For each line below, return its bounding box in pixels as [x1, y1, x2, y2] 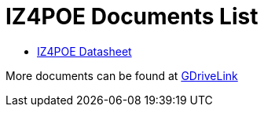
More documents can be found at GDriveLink [5, 68, 238, 82]
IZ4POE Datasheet [37, 44, 132, 58]
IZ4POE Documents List [5, 3, 258, 30]
